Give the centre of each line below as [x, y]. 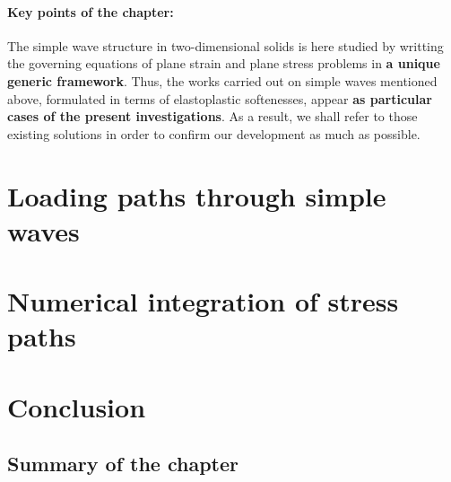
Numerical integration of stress [203, 301]
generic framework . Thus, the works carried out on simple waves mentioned [222, 80]
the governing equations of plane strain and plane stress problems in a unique [224, 63]
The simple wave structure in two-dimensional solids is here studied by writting [225, 45]
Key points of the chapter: [91, 11]
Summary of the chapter [123, 464]
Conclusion [77, 406]
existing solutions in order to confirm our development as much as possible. [214, 133]
